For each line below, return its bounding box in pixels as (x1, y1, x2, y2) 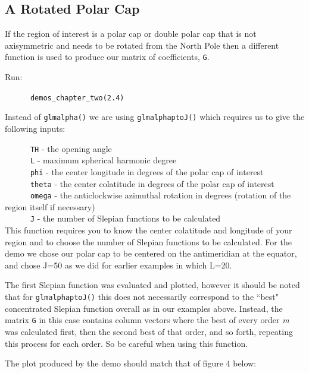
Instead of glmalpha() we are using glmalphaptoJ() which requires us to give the (5, 110, 305, 123)
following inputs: (5, 122, 65, 134)
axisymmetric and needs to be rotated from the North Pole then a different (5, 39, 279, 51)
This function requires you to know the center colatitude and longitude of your (5, 224, 292, 236)
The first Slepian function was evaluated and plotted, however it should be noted (5, 279, 300, 291)
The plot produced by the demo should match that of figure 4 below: (5, 357, 257, 369)
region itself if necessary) (5, 200, 95, 213)
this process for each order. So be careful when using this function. (5, 337, 248, 349)
